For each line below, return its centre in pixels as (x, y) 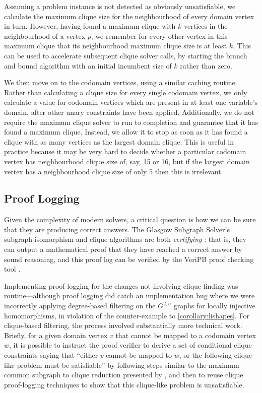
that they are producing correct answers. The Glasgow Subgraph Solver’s (117, 229)
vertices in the (206, 26)
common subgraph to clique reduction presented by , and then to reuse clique (124, 375)
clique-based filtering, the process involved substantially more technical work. (123, 325)
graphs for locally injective (214, 306)
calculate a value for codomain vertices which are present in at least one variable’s (131, 102)
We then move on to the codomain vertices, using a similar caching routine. (121, 82)
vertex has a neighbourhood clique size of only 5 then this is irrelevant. (114, 171)
